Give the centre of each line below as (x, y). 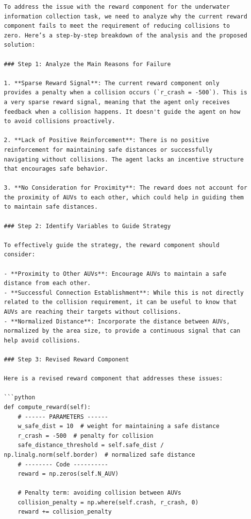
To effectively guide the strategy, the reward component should (112, 245)
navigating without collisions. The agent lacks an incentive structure (124, 159)
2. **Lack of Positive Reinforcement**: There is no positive (107, 140)
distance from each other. (47, 283)
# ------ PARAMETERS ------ (63, 417)
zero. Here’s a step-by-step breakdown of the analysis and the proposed (126, 35)
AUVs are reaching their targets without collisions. (93, 312)
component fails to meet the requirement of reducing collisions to (117, 26)
